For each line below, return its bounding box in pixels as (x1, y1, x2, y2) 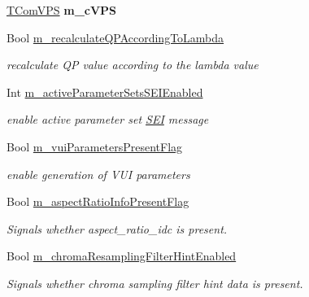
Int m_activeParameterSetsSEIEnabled (7, 83, 203, 100)
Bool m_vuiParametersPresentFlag (7, 138, 183, 155)
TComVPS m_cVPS (7, 2, 117, 18)
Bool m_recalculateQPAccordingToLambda (7, 28, 224, 46)
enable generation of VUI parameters (7, 165, 190, 182)
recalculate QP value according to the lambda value (7, 56, 259, 73)
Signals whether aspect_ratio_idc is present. (7, 220, 228, 237)
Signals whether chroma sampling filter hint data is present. (7, 274, 303, 291)
